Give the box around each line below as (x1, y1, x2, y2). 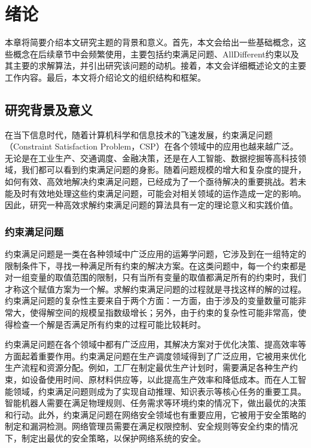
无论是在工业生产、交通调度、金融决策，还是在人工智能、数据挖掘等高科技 (5, 151, 298, 164)
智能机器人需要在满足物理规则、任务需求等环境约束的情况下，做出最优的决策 (5, 397, 306, 409)
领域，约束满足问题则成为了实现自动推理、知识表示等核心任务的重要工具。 (13, 385, 306, 397)
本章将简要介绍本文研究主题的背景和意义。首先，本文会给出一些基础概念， (5, 36, 298, 48)
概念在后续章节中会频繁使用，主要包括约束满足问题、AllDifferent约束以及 (13, 47, 299, 60)
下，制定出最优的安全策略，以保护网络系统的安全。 (5, 431, 206, 444)
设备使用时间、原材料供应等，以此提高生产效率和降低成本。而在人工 (29, 373, 298, 386)
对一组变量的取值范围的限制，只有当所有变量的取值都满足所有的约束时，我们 (5, 271, 306, 284)
